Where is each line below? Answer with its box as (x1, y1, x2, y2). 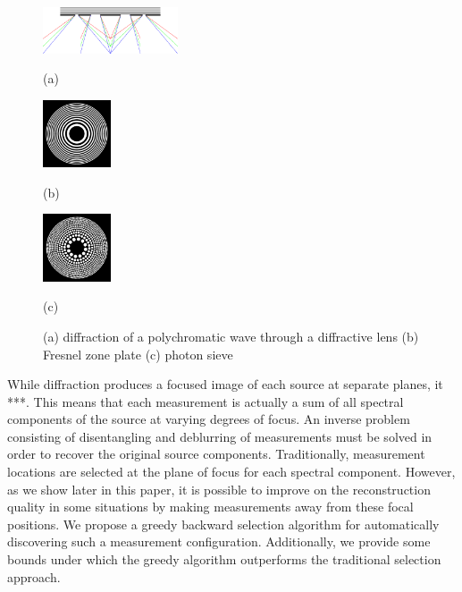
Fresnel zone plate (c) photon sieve (43, 344, 233, 363)
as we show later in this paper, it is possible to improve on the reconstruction (7, 479, 431, 498)
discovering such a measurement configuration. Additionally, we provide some (7, 532, 431, 551)
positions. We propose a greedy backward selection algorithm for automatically (7, 514, 440, 533)
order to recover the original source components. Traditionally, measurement (7, 444, 425, 463)
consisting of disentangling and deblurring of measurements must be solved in (7, 427, 433, 445)
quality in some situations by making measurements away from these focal (7, 497, 414, 516)
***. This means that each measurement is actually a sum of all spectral (7, 392, 404, 410)
